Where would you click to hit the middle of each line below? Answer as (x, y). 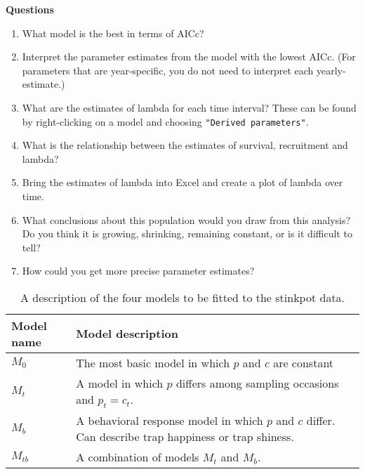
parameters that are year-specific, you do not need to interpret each (168, 70)
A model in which (120, 383)
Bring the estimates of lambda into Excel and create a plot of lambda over (182, 182)
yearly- (331, 70)
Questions (30, 9)
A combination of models (138, 457)
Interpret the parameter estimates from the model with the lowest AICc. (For (189, 57)
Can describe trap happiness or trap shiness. (185, 437)
